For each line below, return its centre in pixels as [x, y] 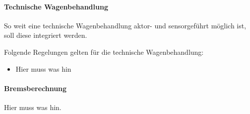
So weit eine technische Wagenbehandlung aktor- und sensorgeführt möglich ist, [125, 25]
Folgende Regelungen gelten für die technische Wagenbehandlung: [104, 52]
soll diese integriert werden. [46, 35]
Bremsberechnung [35, 88]
